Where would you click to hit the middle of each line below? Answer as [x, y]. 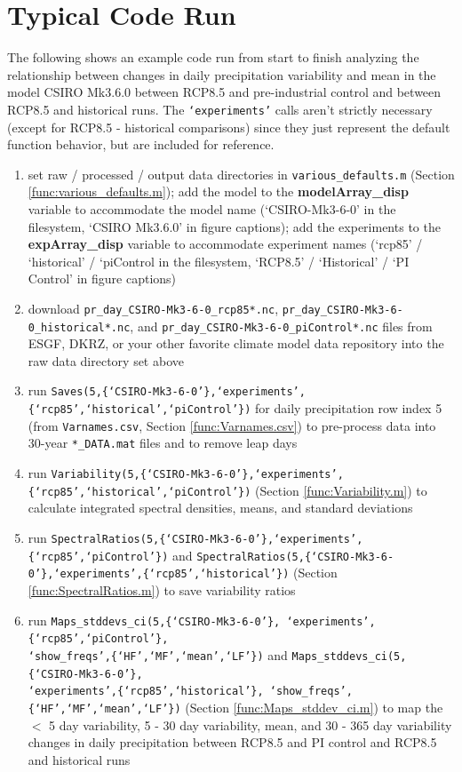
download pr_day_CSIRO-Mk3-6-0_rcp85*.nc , [153, 308]
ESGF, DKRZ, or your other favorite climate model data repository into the [236, 343]
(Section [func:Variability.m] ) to [341, 490]
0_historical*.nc [79, 327]
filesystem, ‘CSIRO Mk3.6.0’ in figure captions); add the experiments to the [234, 226]
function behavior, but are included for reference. [141, 144]
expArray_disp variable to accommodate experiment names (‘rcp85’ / [225, 244]
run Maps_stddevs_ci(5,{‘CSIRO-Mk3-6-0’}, [154, 620]
